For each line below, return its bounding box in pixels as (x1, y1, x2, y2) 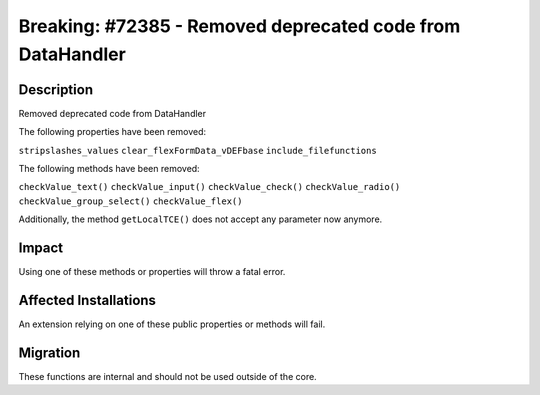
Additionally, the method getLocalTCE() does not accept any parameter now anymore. (18, 213, 383, 225)
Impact (18, 240, 64, 257)
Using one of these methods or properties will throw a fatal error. (18, 266, 286, 278)
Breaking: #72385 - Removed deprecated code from (18, 15, 461, 37)
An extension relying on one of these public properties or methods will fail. (18, 318, 326, 330)
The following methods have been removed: (18, 163, 200, 175)
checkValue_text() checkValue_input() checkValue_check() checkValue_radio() (18, 181, 401, 193)
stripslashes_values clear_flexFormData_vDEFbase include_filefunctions (18, 145, 377, 156)
